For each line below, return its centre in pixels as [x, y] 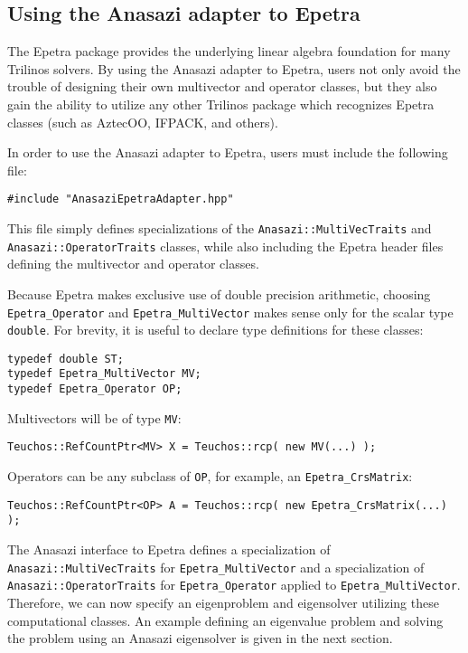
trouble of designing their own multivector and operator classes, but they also [222, 86]
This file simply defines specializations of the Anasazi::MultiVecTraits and [220, 228]
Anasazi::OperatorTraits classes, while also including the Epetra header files [225, 246]
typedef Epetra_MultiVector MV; [104, 374]
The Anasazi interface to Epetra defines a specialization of [169, 549]
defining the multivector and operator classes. [133, 264]
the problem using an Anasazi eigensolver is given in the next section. [200, 638]
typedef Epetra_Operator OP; [95, 389]
